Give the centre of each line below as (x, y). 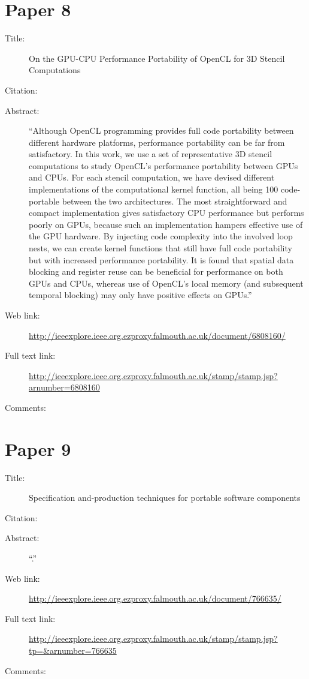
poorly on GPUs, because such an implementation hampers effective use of (166, 224)
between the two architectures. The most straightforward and (175, 201)
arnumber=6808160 (64, 387)
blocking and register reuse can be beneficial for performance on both (156, 271)
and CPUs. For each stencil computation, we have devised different (152, 177)
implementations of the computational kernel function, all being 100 (154, 189)
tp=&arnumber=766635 (73, 651)
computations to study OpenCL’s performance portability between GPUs (163, 165)
